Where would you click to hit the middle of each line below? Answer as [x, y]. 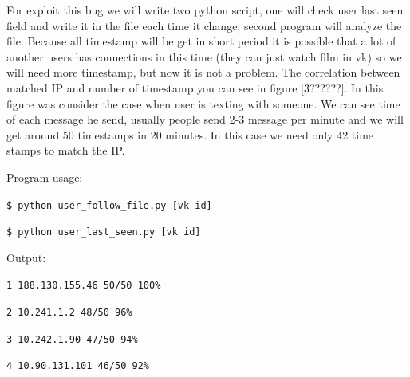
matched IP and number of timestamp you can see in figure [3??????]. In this [195, 87]
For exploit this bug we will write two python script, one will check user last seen [205, 10]
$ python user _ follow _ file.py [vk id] [109, 205]
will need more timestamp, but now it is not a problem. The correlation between [203, 72]
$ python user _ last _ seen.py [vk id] [104, 232]
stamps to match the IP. [66, 150]
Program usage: [45, 177]
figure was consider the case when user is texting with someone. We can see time [203, 103]
